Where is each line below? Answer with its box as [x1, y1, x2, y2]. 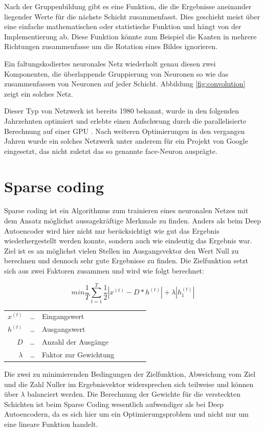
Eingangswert [41, 311, 84, 322]
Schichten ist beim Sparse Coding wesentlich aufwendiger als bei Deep [4, 398, 224, 409]
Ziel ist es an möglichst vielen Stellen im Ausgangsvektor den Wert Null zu [4, 245, 239, 256]
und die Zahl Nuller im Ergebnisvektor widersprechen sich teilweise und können [4, 378, 254, 389]
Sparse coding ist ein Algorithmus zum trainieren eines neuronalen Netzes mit [4, 205, 249, 216]
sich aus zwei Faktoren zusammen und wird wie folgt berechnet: [4, 265, 204, 276]
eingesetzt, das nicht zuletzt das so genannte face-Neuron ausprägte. [4, 145, 217, 156]
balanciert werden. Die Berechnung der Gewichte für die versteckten [27, 389, 241, 399]
